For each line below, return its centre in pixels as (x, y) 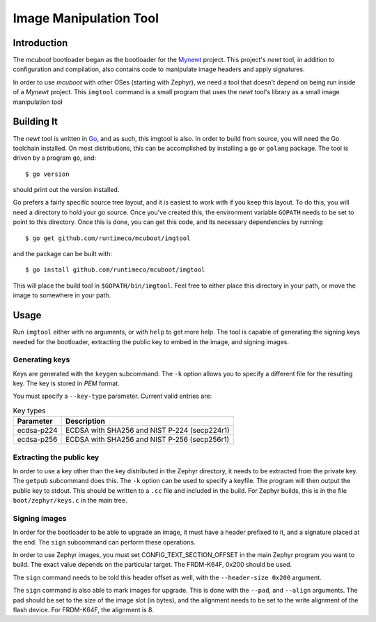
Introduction (40, 43)
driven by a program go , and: (55, 158)
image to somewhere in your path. (62, 295)
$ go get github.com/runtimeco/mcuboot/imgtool (108, 238)
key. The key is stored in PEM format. (66, 383)
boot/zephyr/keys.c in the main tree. (70, 501)
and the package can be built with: (63, 254)
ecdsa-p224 (38, 431)
